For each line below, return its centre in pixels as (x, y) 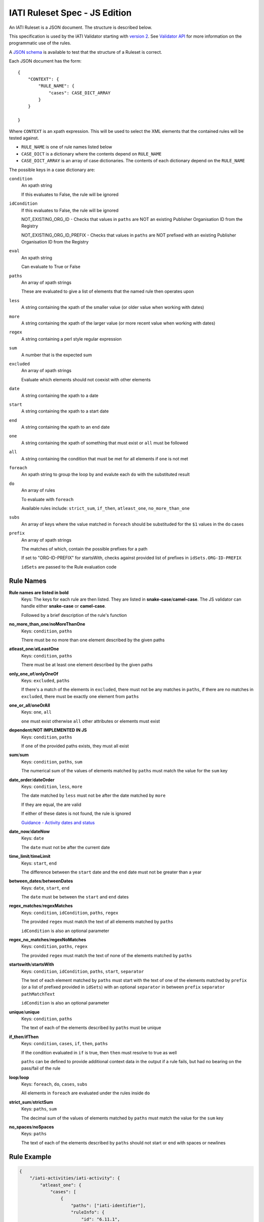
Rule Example (30, 1157)
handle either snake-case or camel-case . (64, 606)
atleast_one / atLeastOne (34, 649)
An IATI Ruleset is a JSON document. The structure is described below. (81, 27)
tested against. (24, 138)
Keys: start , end (39, 863)
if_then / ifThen (24, 1037)
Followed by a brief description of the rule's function (74, 615)
